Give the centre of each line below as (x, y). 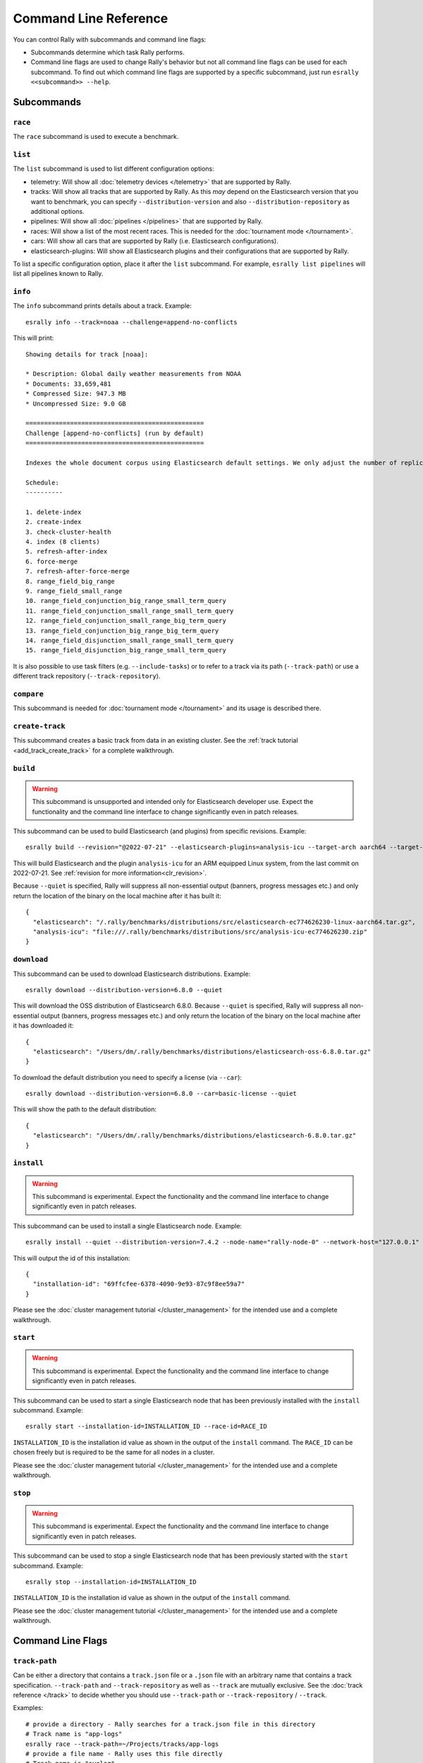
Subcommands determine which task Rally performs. (108, 52)
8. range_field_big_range (70, 581)
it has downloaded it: (43, 1025)
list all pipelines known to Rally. (58, 274)
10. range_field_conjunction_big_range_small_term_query (126, 601)
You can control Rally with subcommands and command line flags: (110, 39)
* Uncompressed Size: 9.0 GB (76, 403)
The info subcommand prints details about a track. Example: (102, 306)
